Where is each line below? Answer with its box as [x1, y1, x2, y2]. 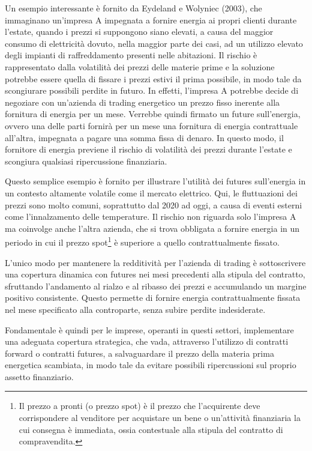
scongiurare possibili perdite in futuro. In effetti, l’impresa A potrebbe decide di [5, 84, 299, 97]
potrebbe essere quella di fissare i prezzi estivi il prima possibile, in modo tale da [5, 72, 302, 85]
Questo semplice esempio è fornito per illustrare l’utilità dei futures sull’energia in [5, 175, 306, 187]
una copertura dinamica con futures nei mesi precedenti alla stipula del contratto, [5, 268, 305, 280]
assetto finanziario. [5, 370, 74, 383]
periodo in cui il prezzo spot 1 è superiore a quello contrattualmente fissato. [5, 234, 280, 248]
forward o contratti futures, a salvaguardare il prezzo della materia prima [5, 347, 274, 359]
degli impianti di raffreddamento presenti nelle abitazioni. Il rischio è [5, 49, 257, 61]
